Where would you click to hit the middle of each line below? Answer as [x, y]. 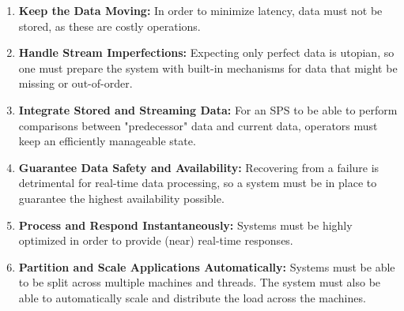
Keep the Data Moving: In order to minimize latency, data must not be [200, 10]
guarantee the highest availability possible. [121, 198]
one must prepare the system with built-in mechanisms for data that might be [208, 67]
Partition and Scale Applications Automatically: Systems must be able [207, 266]
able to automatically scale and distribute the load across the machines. [192, 297]
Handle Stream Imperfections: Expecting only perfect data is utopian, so [206, 52]
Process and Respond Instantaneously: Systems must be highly [185, 225]
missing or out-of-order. [76, 83]
